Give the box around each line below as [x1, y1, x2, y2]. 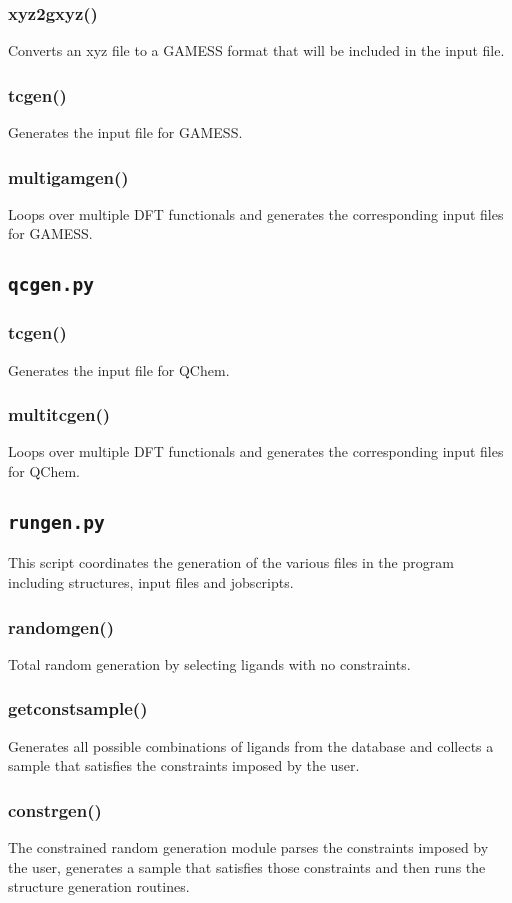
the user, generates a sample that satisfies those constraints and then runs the [8, 856, 486, 877]
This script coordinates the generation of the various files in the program [8, 552, 454, 573]
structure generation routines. [8, 876, 190, 897]
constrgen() [8, 797, 102, 822]
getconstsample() [8, 696, 148, 721]
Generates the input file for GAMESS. [8, 122, 243, 143]
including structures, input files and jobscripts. [8, 571, 294, 592]
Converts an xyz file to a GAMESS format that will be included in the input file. [8, 40, 505, 61]
